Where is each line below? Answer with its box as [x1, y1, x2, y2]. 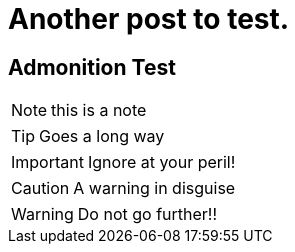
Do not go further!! [77, 204, 218, 225]
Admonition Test [8, 54, 176, 80]
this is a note [51, 100, 147, 121]
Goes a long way [39, 126, 165, 147]
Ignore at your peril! [87, 152, 236, 173]
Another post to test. [8, 2, 290, 36]
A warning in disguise [73, 178, 236, 199]
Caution [11, 178, 70, 199]
